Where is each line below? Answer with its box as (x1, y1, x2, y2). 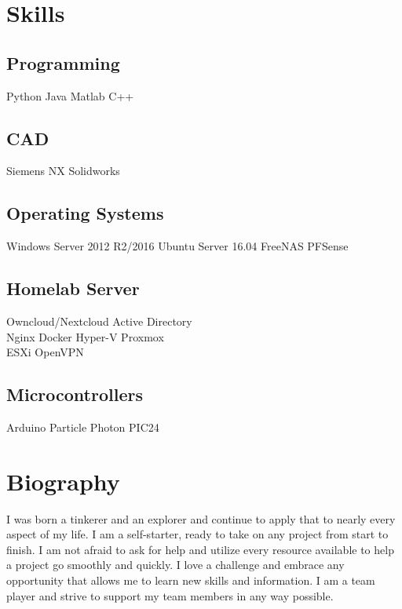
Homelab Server (6, 276, 140, 301)
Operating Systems (6, 201, 164, 225)
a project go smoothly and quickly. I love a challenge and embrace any (6, 556, 345, 573)
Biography (6, 465, 120, 497)
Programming (6, 50, 120, 75)
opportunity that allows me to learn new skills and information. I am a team (6, 572, 375, 589)
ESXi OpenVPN (6, 344, 84, 360)
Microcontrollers (6, 382, 143, 407)
